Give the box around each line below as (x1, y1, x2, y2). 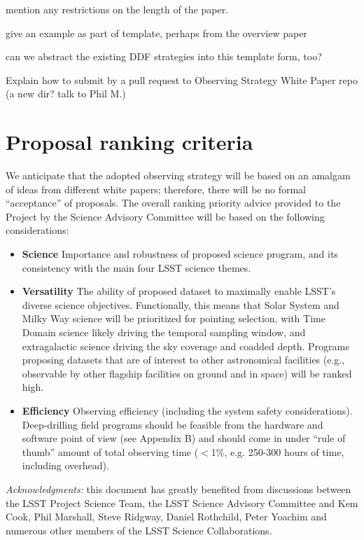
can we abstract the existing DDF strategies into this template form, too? (6, 49, 322, 64)
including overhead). (22, 458, 109, 473)
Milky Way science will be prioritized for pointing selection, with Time (22, 311, 325, 326)
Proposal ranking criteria (6, 127, 253, 156)
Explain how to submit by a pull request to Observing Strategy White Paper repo (6, 72, 358, 87)
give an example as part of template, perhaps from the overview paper (6, 25, 307, 40)
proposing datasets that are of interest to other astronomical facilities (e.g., (22, 352, 345, 367)
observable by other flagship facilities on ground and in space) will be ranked (22, 366, 352, 380)
